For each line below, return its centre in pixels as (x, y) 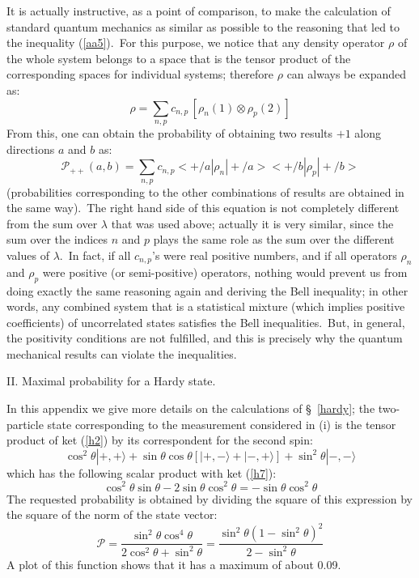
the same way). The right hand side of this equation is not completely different (203, 208)
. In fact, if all (95, 255)
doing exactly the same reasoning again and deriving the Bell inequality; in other (207, 290)
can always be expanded (347, 74)
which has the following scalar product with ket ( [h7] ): (142, 472)
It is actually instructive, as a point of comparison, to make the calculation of (199, 11)
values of (28, 255)
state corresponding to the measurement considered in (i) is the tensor (222, 424)
